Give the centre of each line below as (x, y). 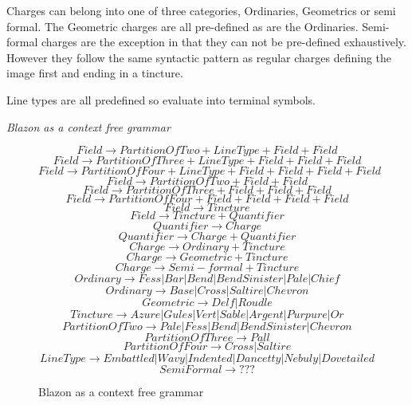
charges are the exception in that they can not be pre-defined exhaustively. (224, 42)
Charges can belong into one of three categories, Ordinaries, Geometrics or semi (201, 10)
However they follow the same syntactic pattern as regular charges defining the (199, 57)
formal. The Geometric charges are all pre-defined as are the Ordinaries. (182, 26)
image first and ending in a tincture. (95, 73)
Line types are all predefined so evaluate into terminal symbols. (161, 99)
